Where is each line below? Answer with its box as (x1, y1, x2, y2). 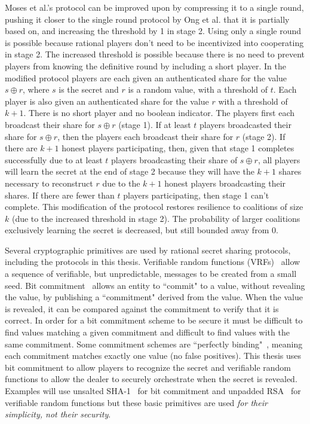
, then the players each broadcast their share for (57, 130, 234, 142)
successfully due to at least (5, 153, 103, 166)
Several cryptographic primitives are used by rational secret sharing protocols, (5, 243, 291, 256)
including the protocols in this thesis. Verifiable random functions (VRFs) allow (5, 255, 300, 268)
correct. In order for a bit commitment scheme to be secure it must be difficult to (5, 314, 303, 327)
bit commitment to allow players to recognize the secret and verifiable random (5, 361, 291, 373)
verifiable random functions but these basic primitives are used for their (5, 396, 268, 408)
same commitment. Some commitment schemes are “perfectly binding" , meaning (5, 337, 303, 350)
